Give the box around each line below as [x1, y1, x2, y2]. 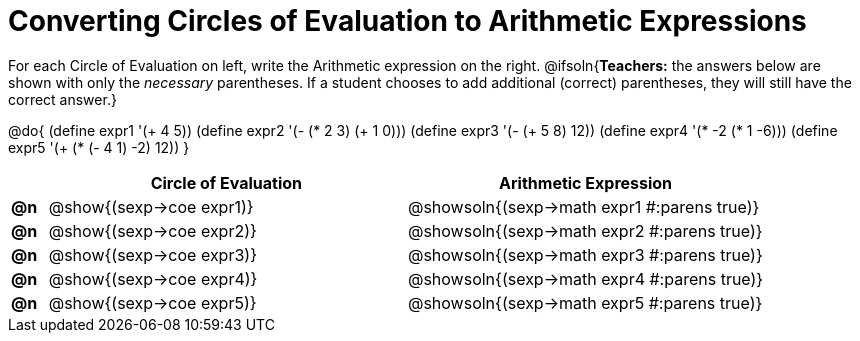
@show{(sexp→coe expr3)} [48, 244, 257, 265]
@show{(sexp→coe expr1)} [48, 196, 254, 217]
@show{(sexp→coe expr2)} [48, 220, 257, 241]
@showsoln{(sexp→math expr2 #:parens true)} [407, 220, 763, 241]
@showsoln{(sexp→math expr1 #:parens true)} [407, 196, 760, 217]
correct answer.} [8, 90, 117, 108]
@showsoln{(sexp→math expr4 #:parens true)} [407, 268, 764, 289]
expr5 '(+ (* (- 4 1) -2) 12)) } [8, 138, 190, 156]
